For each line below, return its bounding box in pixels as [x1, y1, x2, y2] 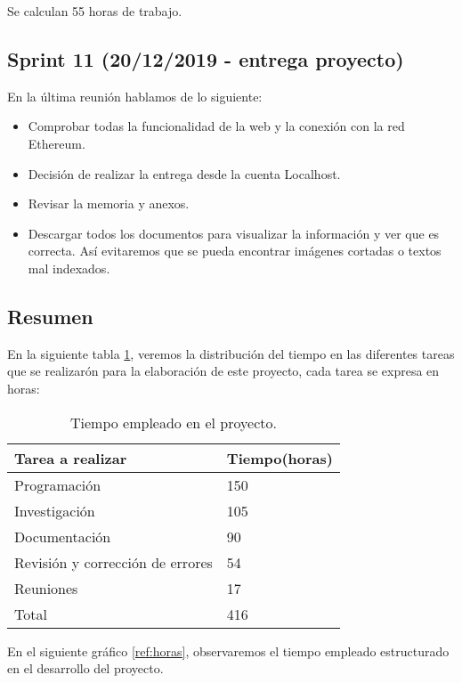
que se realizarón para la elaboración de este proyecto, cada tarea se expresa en [7, 362, 440, 380]
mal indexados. [28, 258, 110, 277]
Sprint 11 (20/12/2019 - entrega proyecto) [7, 45, 404, 72]
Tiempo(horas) [226, 447, 333, 468]
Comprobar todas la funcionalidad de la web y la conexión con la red [28, 117, 405, 135]
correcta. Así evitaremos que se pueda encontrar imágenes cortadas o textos [28, 241, 442, 260]
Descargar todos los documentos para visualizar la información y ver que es [28, 224, 440, 242]
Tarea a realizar [14, 447, 127, 468]
